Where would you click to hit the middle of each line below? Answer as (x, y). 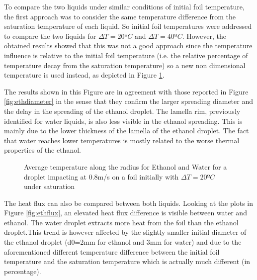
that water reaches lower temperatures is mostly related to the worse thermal (122, 140)
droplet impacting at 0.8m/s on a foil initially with (101, 176)
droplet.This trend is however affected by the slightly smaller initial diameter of (125, 232)
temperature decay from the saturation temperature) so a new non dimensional (125, 65)
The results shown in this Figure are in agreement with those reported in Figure (126, 91)
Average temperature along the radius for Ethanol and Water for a (126, 166)
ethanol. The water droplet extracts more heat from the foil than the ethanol (121, 222)
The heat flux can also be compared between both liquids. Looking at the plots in (128, 203)
